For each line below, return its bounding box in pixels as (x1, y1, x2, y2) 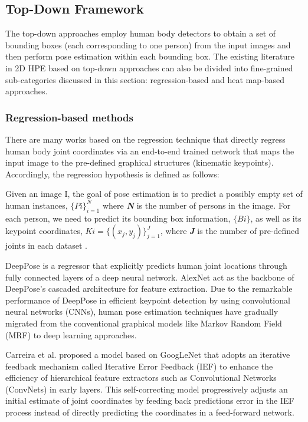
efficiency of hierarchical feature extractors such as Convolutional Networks (5, 371, 277, 384)
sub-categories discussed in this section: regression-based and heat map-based (5, 73, 285, 85)
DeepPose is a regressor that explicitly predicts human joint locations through (5, 259, 287, 271)
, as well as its (250, 212, 302, 224)
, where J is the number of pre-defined (160, 225, 300, 237)
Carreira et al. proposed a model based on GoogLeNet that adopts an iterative (5, 348, 290, 361)
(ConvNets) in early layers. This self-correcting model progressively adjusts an (5, 383, 288, 395)
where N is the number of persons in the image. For (102, 199, 291, 211)
